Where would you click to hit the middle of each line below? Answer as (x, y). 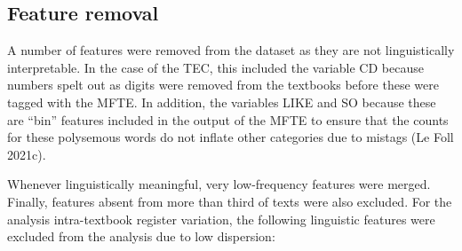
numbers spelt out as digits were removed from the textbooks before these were (223, 85)
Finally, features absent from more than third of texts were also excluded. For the (230, 201)
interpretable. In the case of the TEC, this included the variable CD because (215, 67)
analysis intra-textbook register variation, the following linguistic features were (221, 219)
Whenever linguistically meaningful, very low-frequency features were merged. (219, 184)
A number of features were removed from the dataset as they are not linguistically (231, 50)
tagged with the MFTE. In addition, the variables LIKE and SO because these (222, 102)
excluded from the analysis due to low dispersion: (141, 236)
